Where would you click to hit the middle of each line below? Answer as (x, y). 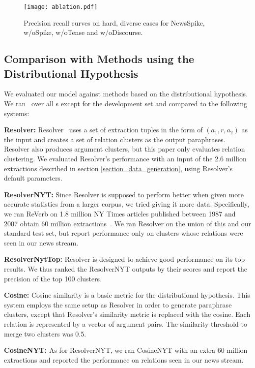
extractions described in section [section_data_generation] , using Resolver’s (118, 168)
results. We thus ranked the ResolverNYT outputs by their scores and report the (126, 268)
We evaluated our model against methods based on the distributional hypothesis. (126, 94)
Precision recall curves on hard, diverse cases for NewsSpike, (114, 22)
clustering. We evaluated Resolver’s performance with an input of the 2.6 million (125, 158)
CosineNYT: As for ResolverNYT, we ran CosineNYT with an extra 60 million (126, 350)
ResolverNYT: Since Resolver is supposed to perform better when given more (124, 194)
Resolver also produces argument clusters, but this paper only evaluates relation (125, 149)
